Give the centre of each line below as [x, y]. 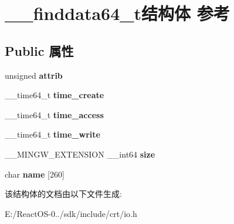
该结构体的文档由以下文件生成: [63, 194]
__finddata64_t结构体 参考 [117, 13]
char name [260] [35, 174]
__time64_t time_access [54, 114]
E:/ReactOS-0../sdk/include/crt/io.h [71, 213]
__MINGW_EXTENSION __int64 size [80, 154]
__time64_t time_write [52, 134]
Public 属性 [39, 50]
